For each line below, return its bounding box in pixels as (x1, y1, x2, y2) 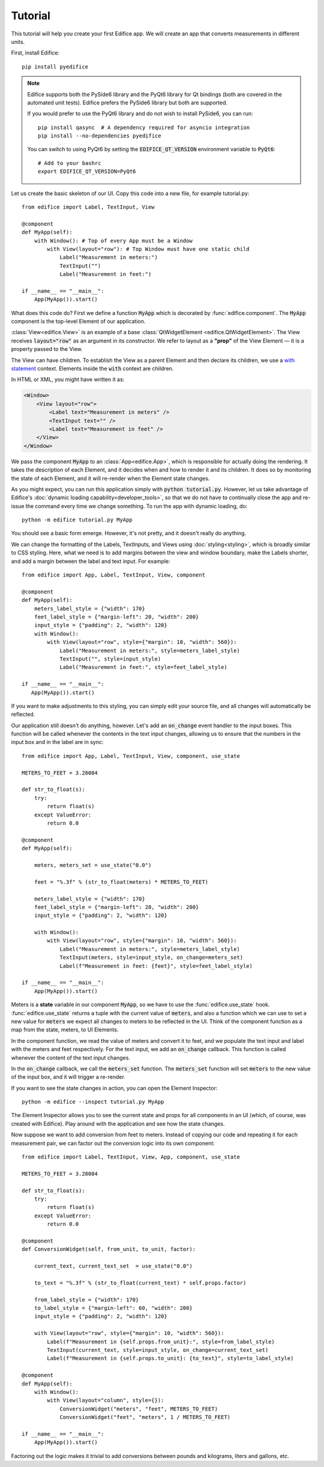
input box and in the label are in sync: (11, 739, 104, 746)
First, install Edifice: (11, 49, 60, 56)
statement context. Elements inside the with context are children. (11, 365, 174, 372)
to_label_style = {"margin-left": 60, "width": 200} (34, 1305, 193, 1312)
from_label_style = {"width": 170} (34, 1296, 139, 1303)
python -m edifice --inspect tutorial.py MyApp (22, 1099, 164, 1105)
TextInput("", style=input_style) (59, 655, 161, 662)
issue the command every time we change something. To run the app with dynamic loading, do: (11, 502, 248, 509)
